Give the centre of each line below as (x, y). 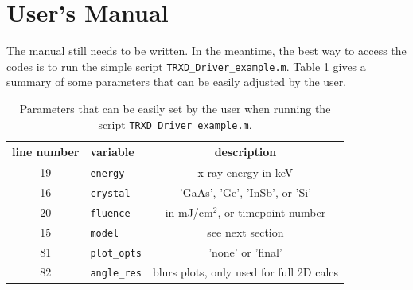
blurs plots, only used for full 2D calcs (245, 271)
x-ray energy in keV (245, 172)
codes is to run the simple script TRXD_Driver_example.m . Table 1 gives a (186, 66)
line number (46, 152)
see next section (245, 231)
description (245, 152)
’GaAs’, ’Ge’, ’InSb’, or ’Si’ (245, 192)
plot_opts (116, 253)
